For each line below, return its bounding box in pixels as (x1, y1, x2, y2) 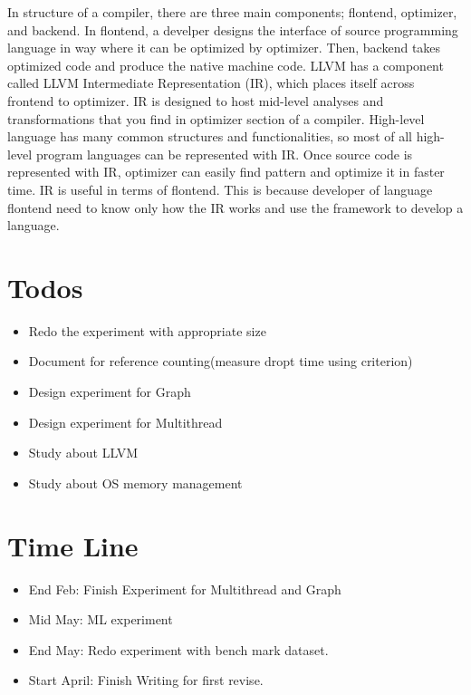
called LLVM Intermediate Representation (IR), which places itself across (7, 73, 415, 92)
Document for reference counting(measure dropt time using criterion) (28, 352, 413, 371)
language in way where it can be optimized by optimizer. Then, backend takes (7, 38, 441, 57)
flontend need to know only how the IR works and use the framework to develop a (7, 198, 464, 217)
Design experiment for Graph (28, 382, 191, 401)
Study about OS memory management (28, 473, 243, 492)
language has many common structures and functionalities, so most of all (7, 127, 412, 146)
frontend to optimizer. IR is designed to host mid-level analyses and (7, 91, 384, 110)
